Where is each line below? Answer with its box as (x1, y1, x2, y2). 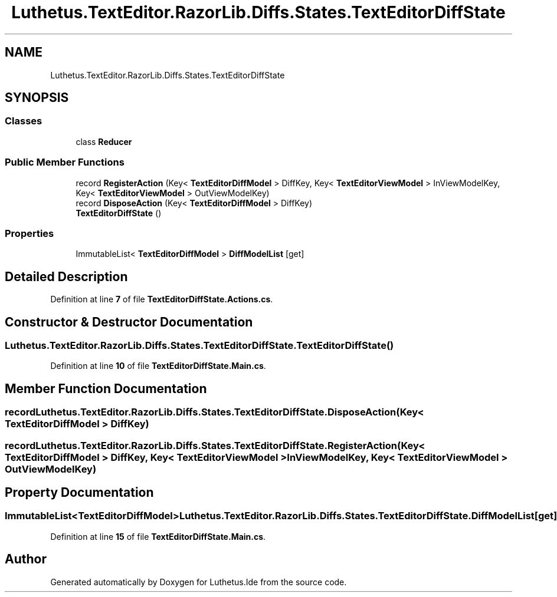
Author (5, 552, 47, 567)
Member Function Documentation (5, 381, 207, 396)
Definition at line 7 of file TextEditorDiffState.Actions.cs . (50, 294, 273, 305)
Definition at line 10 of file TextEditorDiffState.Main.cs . (50, 361, 266, 371)
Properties (5, 227, 54, 239)
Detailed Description (5, 269, 128, 284)
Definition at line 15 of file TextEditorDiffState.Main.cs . (50, 531, 266, 542)
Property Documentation (5, 485, 154, 500)
